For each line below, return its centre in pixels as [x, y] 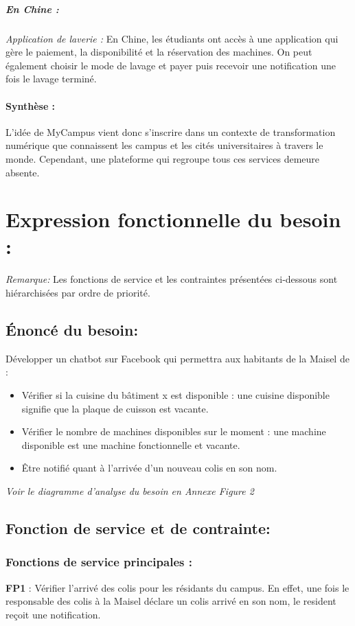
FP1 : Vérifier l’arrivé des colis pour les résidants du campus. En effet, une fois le [177, 587]
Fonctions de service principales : [99, 562]
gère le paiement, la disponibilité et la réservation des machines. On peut [159, 52]
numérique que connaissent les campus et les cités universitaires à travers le [164, 145]
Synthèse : [31, 105]
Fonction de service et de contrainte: [138, 528]
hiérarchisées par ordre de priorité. [78, 293]
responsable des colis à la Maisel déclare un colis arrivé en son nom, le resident [171, 601]
